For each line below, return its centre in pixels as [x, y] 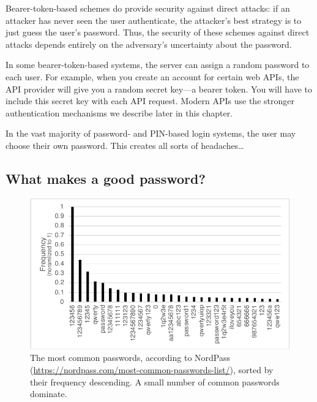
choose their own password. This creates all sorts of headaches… [125, 145]
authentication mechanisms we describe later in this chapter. [119, 112]
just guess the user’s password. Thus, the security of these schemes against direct [158, 32]
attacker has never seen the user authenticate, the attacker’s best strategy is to [154, 20]
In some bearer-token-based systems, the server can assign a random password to [158, 65]
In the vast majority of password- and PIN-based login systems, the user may [151, 133]
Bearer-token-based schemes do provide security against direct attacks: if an [148, 8]
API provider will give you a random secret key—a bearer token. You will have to [159, 89]
